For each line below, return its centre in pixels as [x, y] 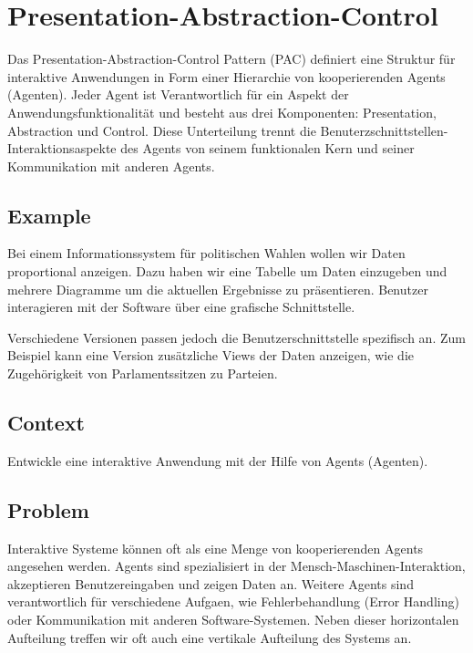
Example [49, 215]
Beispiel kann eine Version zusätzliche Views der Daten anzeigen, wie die [211, 355]
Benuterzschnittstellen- [384, 130]
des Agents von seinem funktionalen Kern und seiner [267, 148]
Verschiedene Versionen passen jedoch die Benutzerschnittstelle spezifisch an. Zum [236, 337]
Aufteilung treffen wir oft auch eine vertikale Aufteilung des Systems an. [210, 637]
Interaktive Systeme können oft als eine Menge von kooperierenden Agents [216, 548]
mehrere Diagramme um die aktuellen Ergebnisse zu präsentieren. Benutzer [218, 289]
